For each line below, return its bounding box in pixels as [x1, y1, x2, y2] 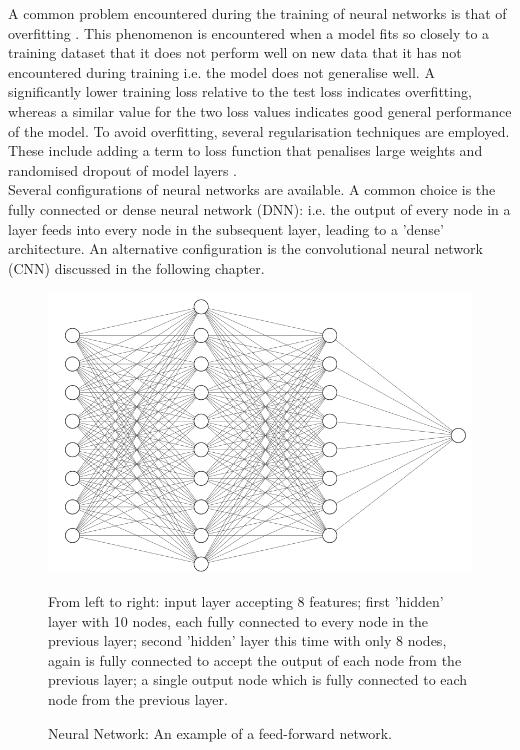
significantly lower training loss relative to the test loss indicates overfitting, [8, 81, 472, 102]
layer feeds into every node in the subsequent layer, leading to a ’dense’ [8, 218, 444, 239]
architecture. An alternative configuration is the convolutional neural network [8, 238, 483, 259]
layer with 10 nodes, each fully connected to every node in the [48, 610, 429, 631]
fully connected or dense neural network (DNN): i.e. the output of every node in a [8, 198, 511, 219]
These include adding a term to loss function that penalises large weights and [8, 140, 483, 161]
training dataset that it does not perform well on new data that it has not [8, 42, 462, 63]
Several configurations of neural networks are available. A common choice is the [8, 179, 496, 200]
